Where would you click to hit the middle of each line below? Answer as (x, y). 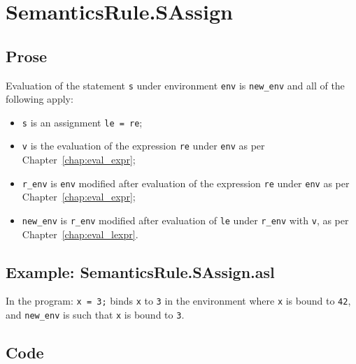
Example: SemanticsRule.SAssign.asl (140, 271)
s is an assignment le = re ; (82, 122)
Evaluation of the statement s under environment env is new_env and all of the (175, 85)
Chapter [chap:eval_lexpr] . (80, 234)
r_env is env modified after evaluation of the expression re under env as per (186, 183)
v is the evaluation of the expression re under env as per (143, 146)
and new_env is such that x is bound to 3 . (95, 315)
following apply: (40, 99)
